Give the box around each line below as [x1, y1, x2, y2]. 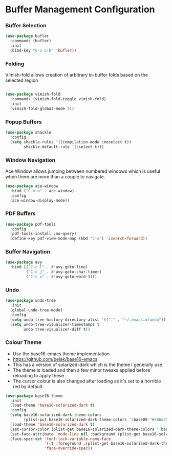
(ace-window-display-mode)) [10, 198, 70, 203]
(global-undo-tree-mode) [10, 307, 63, 313]
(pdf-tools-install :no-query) [10, 231, 77, 236]
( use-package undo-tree [5, 298, 56, 303]
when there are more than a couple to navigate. [5, 173, 105, 179]
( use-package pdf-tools [5, 222, 56, 227]
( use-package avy [5, 260, 42, 265]
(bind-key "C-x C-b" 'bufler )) [10, 48, 77, 53]
